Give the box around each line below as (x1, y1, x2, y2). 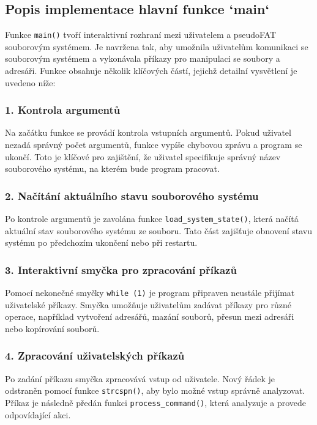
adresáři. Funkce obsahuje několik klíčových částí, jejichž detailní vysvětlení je (5, 64, 297, 77)
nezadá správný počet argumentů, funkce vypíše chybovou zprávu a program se (5, 138, 302, 151)
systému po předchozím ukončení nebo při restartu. (5, 236, 198, 249)
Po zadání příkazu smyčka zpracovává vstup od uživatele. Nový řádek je (5, 372, 275, 385)
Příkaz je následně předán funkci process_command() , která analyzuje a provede (5, 396, 306, 409)
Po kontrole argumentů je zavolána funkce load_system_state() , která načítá (5, 212, 299, 225)
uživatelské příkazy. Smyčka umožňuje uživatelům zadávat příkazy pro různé (5, 298, 292, 311)
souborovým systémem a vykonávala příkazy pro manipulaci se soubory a (5, 52, 280, 65)
